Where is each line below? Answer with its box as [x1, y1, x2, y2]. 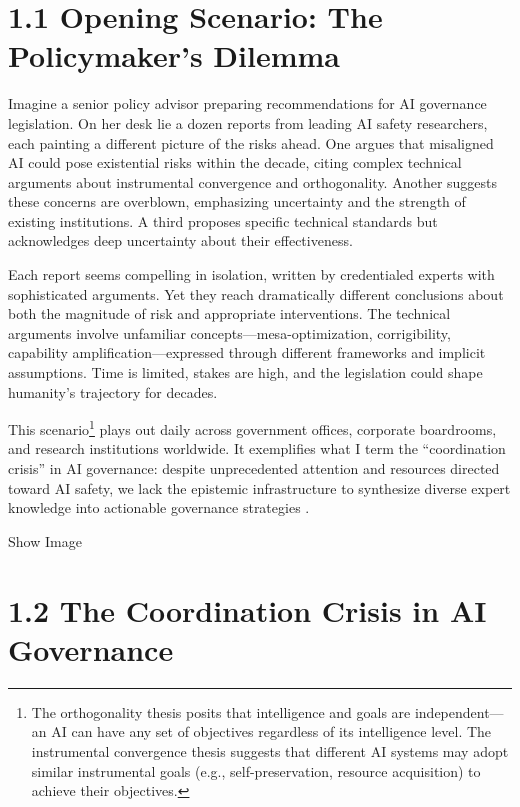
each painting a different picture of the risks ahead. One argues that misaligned [8, 132, 494, 153]
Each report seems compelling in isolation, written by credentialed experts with [8, 264, 495, 285]
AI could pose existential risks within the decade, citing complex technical [8, 152, 462, 173]
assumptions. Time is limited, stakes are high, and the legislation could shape [8, 362, 483, 383]
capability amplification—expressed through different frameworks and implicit [8, 342, 486, 363]
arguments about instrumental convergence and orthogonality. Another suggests [8, 171, 498, 192]
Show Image [8, 530, 82, 551]
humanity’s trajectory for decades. [8, 381, 218, 402]
